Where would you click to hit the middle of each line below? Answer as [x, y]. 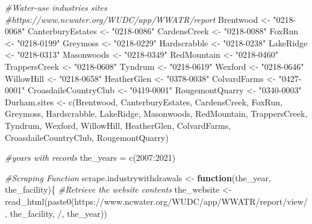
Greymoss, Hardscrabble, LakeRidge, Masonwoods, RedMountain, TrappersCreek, [156, 114]
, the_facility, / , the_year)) [56, 213]
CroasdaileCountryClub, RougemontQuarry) [87, 137]
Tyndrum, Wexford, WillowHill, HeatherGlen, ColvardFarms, [118, 125]
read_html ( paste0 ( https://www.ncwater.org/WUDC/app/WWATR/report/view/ [156, 201]
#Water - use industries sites [56, 7]
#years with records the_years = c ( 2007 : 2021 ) [90, 157]
